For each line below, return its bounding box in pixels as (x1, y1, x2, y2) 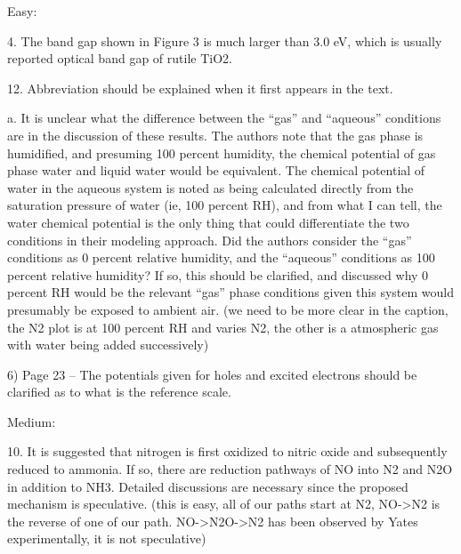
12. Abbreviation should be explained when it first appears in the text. (7, 78, 393, 97)
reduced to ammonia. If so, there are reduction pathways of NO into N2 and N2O (7, 460, 453, 478)
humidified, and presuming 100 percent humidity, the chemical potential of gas (7, 143, 436, 162)
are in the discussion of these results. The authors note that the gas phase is (7, 125, 424, 144)
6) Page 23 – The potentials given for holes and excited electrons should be (7, 365, 417, 383)
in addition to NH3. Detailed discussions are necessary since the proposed (7, 477, 408, 495)
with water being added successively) (7, 335, 209, 354)
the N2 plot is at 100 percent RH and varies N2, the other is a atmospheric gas (7, 317, 439, 336)
